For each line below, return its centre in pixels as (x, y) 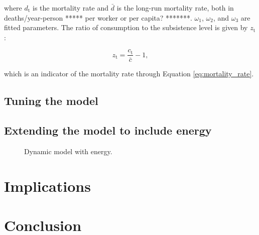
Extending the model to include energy (108, 130)
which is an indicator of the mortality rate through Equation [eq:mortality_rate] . (129, 74)
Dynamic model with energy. (68, 151)
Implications (47, 186)
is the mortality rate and (71, 8)
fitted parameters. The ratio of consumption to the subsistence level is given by (126, 27)
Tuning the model (51, 101)
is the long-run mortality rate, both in (175, 8)
